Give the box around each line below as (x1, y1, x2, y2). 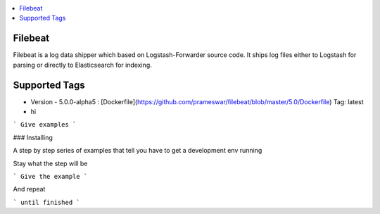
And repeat (13, 185, 46, 194)
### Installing (13, 133, 53, 141)
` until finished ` (13, 198, 80, 206)
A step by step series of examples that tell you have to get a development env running (13, 146, 262, 155)
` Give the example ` (13, 172, 88, 180)
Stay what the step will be (13, 159, 88, 168)
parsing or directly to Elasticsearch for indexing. (13, 61, 153, 69)
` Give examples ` (13, 120, 77, 129)
